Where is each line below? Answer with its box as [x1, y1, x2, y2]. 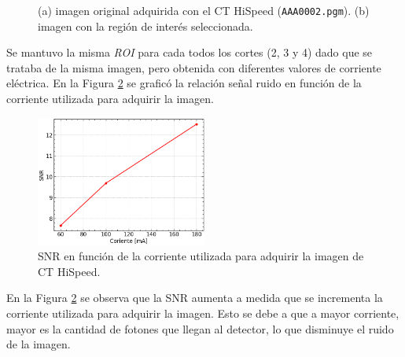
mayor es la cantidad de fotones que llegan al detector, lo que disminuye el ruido [6, 320, 394, 337]
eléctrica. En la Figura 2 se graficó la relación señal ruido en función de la [6, 75, 362, 91]
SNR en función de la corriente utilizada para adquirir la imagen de [38, 248, 364, 264]
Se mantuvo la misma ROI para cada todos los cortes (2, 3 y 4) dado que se [6, 44, 373, 61]
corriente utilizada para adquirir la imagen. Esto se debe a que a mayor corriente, [6, 304, 399, 321]
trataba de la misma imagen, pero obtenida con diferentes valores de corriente [6, 59, 381, 75]
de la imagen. [6, 336, 71, 352]
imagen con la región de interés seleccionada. [38, 17, 253, 34]
